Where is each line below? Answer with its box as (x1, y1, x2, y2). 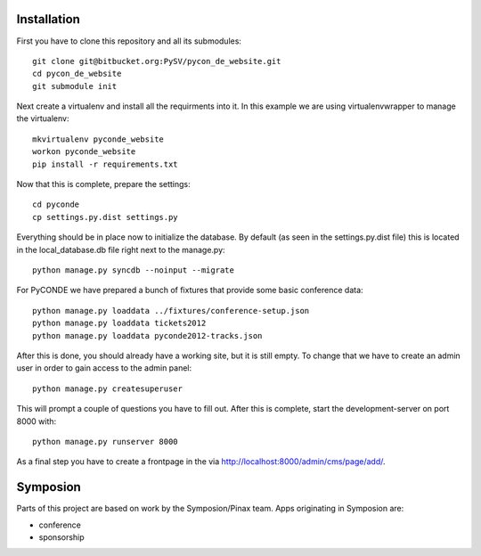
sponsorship (38, 531, 85, 543)
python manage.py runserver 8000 (32, 437, 178, 446)
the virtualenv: (16, 113, 69, 124)
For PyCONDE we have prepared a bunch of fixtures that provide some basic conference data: (16, 285, 364, 296)
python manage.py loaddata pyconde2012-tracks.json (32, 331, 263, 340)
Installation (16, 12, 80, 27)
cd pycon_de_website (32, 69, 122, 79)
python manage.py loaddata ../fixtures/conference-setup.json (32, 306, 310, 315)
